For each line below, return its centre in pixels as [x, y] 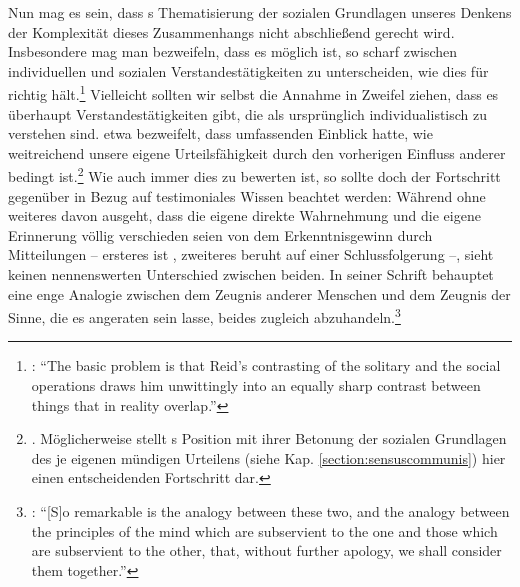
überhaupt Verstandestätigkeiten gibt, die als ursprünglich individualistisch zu [248, 113]
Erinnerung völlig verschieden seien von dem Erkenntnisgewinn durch [220, 234]
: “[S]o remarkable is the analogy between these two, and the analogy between [270, 511]
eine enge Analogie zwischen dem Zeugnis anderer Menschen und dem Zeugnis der [259, 293]
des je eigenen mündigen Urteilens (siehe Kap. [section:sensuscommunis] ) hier [268, 457]
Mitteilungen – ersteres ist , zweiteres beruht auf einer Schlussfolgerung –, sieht [251, 254]
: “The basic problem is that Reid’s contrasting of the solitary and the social [266, 365]
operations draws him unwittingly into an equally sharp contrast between [256, 385]
